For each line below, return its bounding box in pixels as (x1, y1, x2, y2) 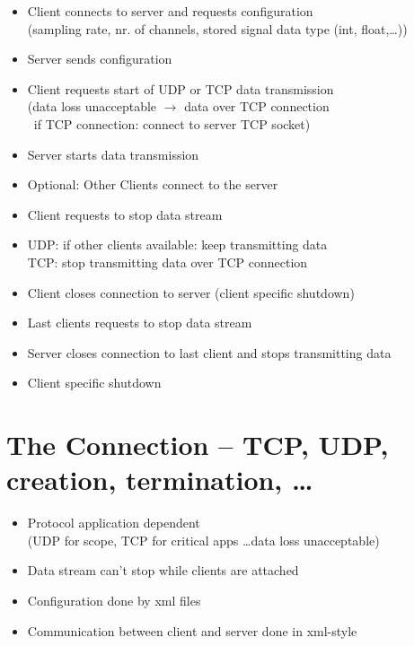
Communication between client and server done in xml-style (27, 621, 357, 640)
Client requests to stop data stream (27, 205, 223, 223)
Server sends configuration (27, 49, 172, 68)
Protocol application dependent (27, 513, 200, 532)
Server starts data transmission (27, 144, 199, 163)
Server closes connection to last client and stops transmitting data (27, 343, 392, 362)
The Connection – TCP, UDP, (6, 426, 389, 463)
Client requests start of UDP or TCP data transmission (27, 79, 334, 98)
